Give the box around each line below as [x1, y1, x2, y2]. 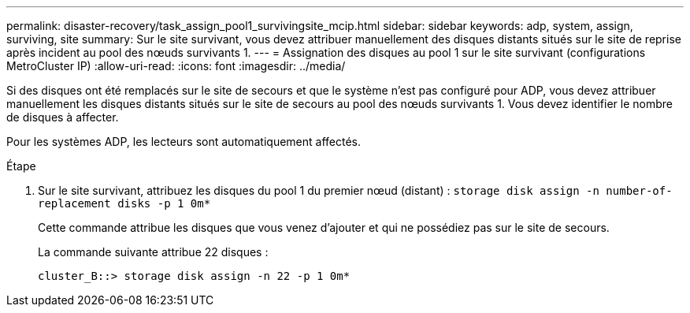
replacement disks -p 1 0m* [38, 197, 211, 210]
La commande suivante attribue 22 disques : [38, 245, 269, 259]
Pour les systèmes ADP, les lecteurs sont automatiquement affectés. [6, 135, 361, 148]
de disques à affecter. [6, 110, 119, 124]
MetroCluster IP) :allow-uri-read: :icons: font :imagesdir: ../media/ [6, 59, 346, 73]
